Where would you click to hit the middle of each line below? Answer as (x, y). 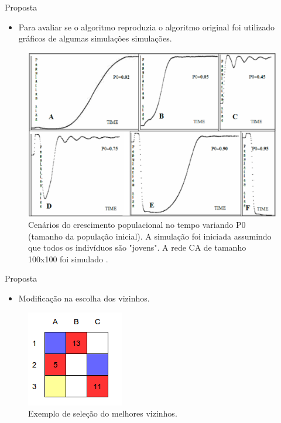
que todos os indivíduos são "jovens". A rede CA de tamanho (137, 247)
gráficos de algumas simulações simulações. (95, 38)
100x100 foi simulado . (68, 259)
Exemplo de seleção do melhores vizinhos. (103, 413)
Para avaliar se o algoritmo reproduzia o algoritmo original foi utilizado (147, 27)
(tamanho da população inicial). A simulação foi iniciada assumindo (150, 236)
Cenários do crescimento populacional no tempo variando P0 (137, 225)
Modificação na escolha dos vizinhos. (84, 298)
